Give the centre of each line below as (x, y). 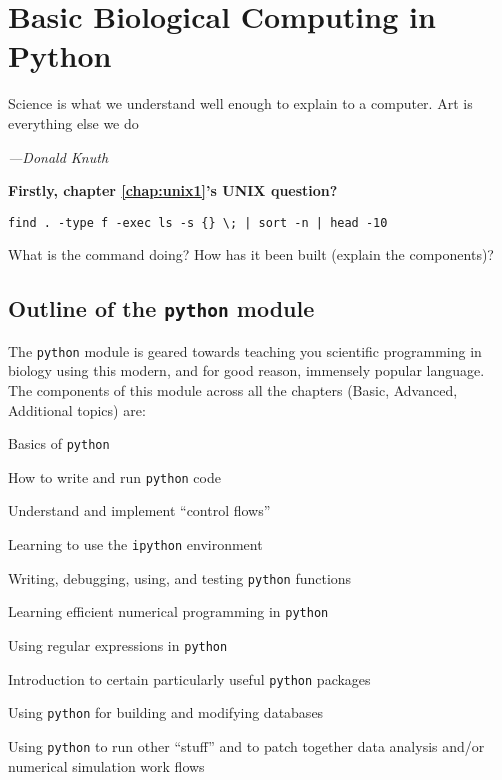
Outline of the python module (161, 308)
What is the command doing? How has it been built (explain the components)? (251, 254)
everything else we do (73, 122)
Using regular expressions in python (118, 645)
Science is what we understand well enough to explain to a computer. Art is (240, 103)
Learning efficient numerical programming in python (168, 611)
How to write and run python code (114, 476)
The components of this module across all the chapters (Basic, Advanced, (233, 389)
